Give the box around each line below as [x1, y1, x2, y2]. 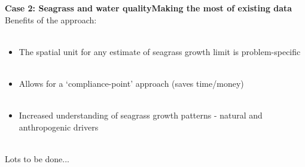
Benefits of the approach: [5, 13, 97, 26]
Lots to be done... [5, 152, 69, 165]
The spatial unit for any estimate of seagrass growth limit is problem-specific [19, 45, 301, 57]
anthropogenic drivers [19, 120, 99, 133]
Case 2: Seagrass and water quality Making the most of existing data [5, 2, 292, 14]
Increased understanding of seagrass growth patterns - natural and [19, 109, 263, 122]
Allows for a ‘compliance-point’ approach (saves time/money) [19, 77, 244, 89]
